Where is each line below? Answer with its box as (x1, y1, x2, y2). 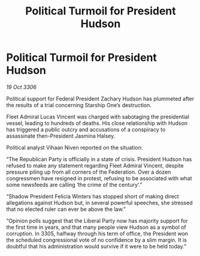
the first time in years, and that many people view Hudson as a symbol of (6, 224, 187, 231)
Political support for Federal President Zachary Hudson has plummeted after (6, 95, 195, 102)
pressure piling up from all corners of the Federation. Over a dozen (6, 168, 171, 175)
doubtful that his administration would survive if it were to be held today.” (6, 242, 187, 250)
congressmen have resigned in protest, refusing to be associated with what (6, 174, 193, 181)
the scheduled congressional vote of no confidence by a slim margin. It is (6, 236, 187, 243)
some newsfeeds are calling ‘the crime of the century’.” (6, 181, 143, 188)
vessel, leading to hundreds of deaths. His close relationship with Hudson (6, 119, 188, 127)
